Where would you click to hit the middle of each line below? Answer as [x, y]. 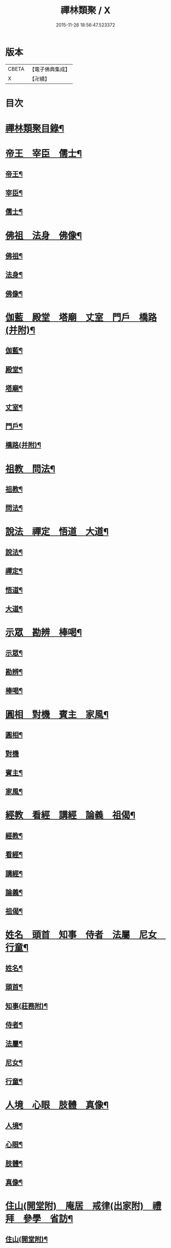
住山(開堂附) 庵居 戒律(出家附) [75, 1206]
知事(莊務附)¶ [27, 1006]
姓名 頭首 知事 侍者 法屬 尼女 [81, 935]
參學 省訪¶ [48, 1219]
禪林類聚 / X [85, 10]
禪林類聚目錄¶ [35, 129]
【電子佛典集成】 [50, 69]
